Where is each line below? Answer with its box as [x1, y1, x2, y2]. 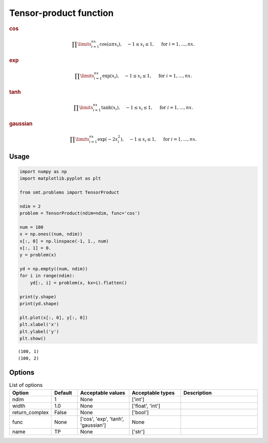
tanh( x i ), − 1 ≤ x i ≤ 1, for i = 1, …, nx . [101, 105, 194, 111]
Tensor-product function [9, 7, 114, 18]
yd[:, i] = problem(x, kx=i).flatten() [30, 280, 128, 285]
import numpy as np [19, 169, 67, 174]
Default [54, 389, 72, 396]
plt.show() [19, 336, 46, 341]
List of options [9, 382, 43, 389]
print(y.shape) [19, 294, 57, 299]
